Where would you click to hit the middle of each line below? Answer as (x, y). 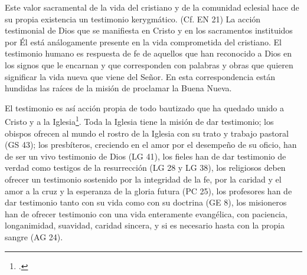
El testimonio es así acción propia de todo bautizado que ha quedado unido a (144, 107)
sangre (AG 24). (34, 236)
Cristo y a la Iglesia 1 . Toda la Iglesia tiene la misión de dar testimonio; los (139, 120)
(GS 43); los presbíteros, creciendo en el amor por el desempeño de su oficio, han (151, 145)
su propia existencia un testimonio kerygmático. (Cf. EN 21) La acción (133, 19)
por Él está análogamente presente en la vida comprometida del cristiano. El (143, 42)
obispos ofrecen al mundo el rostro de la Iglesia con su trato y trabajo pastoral (147, 133)
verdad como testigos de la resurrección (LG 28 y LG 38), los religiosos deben (145, 168)
